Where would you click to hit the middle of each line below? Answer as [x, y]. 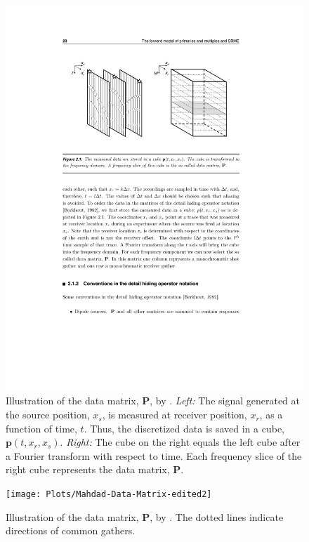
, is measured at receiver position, [175, 415]
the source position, [48, 415]
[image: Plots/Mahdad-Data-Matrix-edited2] [109, 495]
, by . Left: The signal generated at [225, 401]
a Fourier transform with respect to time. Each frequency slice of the [154, 455]
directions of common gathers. [71, 530]
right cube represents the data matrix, [88, 469]
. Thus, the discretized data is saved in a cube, [184, 428]
